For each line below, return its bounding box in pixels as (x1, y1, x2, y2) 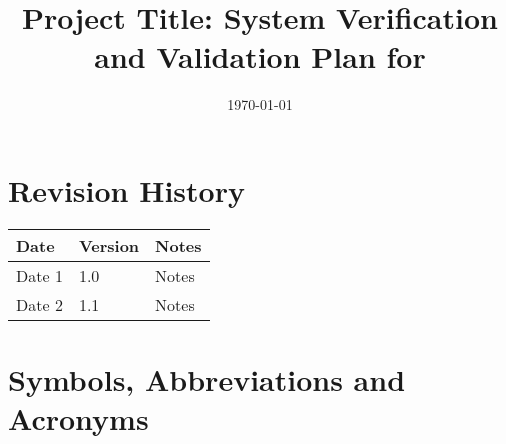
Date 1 (16, 263, 63, 287)
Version (78, 233, 140, 257)
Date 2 (16, 292, 63, 316)
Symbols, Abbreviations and (8, 359, 406, 400)
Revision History (8, 169, 245, 210)
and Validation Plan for (94, 36, 426, 77)
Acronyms (8, 398, 149, 439)
